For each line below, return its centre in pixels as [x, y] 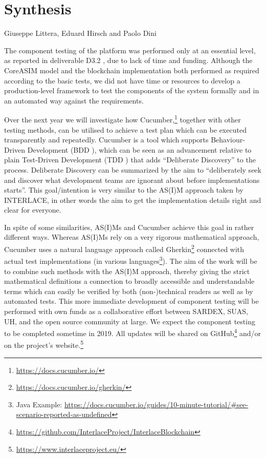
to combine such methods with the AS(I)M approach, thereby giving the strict [127, 271]
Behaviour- [228, 140]
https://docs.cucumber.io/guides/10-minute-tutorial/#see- [156, 404]
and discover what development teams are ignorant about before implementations [132, 180]
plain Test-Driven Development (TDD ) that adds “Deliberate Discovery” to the [130, 160]
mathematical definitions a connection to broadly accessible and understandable [129, 281]
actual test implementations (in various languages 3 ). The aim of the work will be [131, 260]
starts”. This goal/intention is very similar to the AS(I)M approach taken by [124, 190]
